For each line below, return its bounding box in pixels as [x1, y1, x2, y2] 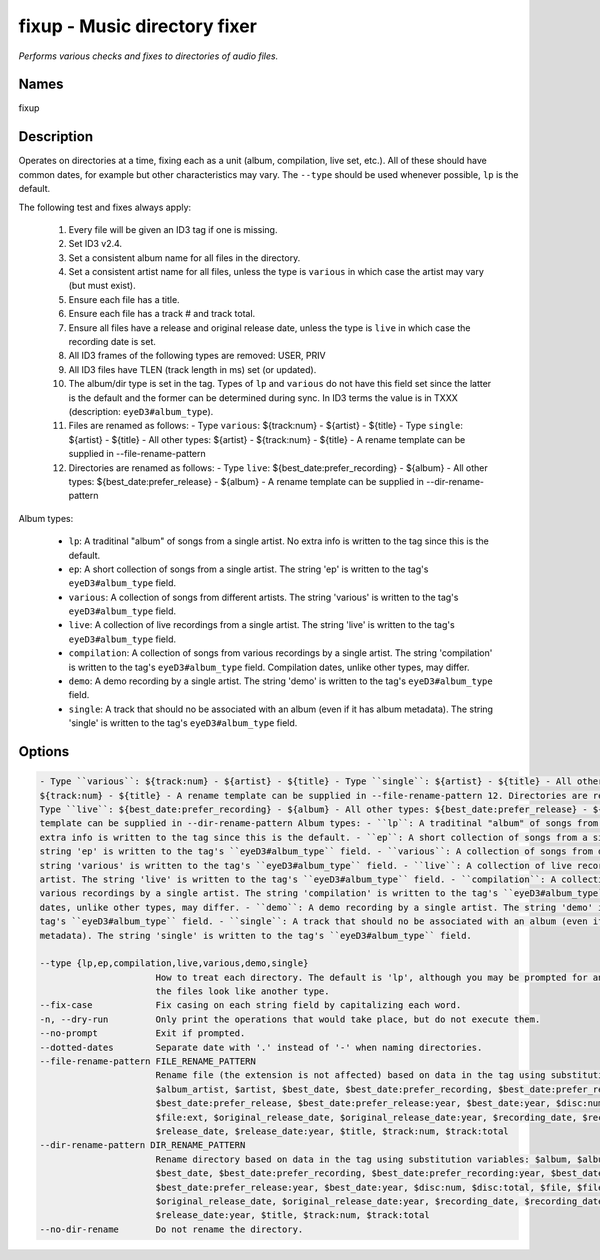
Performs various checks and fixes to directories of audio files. [18, 50, 279, 62]
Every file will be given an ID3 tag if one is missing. [68, 223, 278, 235]
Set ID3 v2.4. [68, 238, 123, 250]
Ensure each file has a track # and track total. [68, 308, 256, 320]
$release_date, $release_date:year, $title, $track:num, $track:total [155, 1125, 509, 1137]
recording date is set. [68, 336, 157, 348]
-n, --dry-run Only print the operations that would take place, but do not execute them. [39, 1013, 541, 1025]
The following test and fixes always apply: [18, 201, 192, 213]
